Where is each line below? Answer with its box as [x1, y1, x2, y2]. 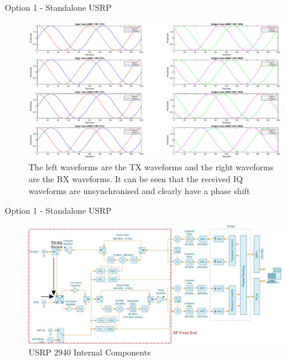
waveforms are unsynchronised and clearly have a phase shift [29, 184, 250, 196]
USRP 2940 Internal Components [29, 345, 151, 358]
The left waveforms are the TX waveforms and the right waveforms [29, 161, 274, 173]
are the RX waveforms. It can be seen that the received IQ [29, 173, 243, 185]
